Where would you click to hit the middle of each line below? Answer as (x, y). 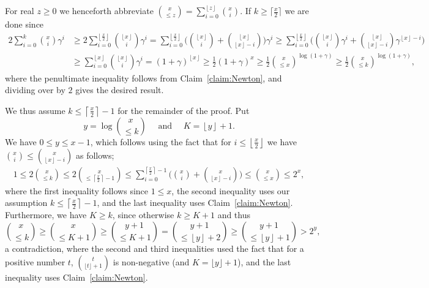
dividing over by (35, 90)
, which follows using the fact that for (161, 141)
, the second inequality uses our (231, 190)
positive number (35, 261)
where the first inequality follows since (77, 190)
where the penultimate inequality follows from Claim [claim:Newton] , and (144, 78)
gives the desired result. (120, 90)
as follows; (95, 155)
